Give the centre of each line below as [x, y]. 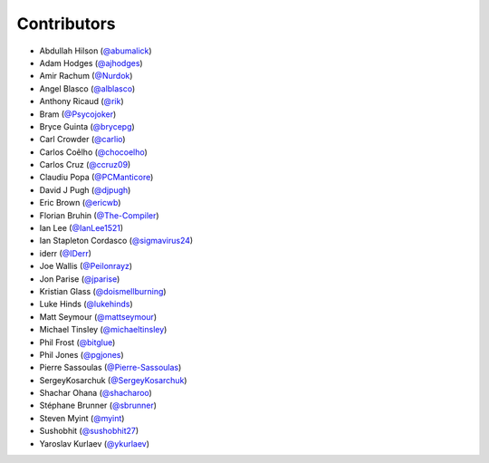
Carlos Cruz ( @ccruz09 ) [85, 165]
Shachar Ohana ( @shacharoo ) [96, 393]
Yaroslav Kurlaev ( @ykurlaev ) [94, 443]
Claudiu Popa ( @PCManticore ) [96, 178]
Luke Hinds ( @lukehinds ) [86, 304]
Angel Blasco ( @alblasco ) [87, 88]
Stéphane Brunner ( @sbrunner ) [98, 405]
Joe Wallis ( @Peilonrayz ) [86, 266]
